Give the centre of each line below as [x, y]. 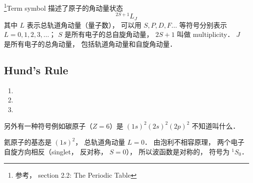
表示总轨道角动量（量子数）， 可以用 [84, 25]
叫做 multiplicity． [205, 34]
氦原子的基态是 [28, 142]
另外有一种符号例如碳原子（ [48, 125]
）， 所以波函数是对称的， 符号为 [178, 151]
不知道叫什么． [216, 125]
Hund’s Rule [36, 70]
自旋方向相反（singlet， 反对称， [56, 151]
